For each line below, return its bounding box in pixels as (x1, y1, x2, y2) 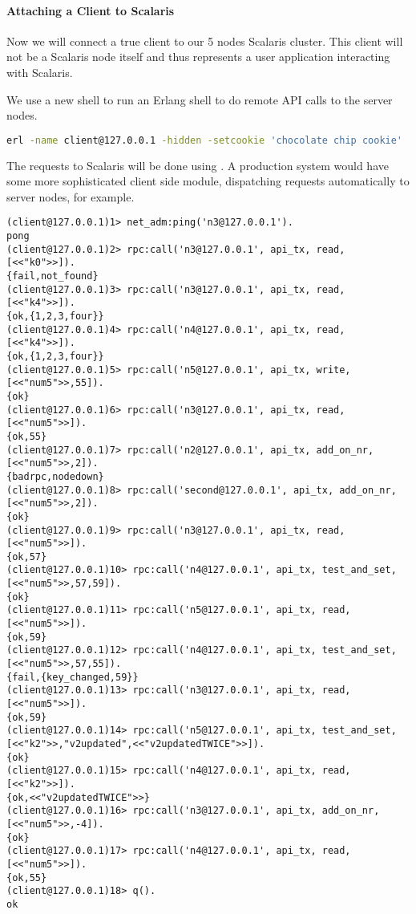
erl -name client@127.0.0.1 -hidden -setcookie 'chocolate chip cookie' (6, 134, 403, 146)
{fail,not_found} (6, 270, 99, 282)
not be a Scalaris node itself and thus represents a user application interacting (6, 48, 390, 65)
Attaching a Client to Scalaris (6, 2, 175, 18)
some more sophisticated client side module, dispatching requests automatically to (6, 173, 410, 189)
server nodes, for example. (6, 188, 135, 205)
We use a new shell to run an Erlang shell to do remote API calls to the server (6, 91, 393, 108)
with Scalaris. (6, 63, 73, 80)
